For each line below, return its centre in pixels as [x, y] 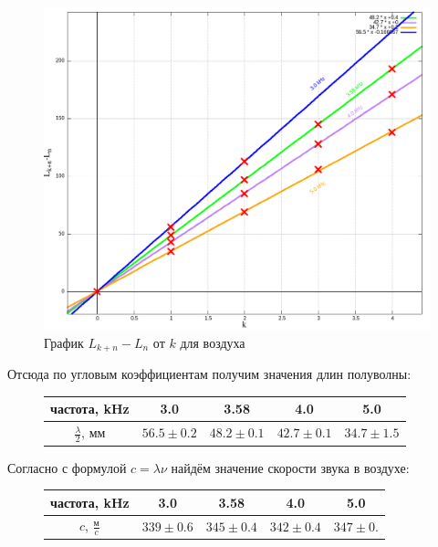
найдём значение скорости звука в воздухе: [290, 467]
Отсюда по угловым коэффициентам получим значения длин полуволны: [209, 374]
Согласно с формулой [67, 467]
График [64, 342]
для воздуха [213, 342]
